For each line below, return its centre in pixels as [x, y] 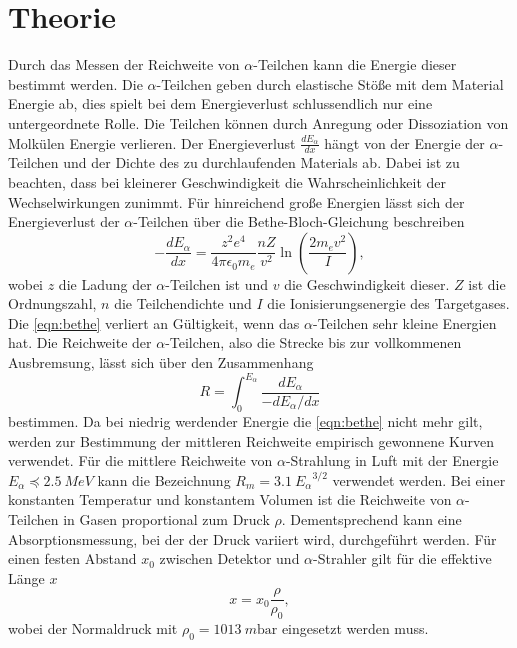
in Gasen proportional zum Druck [166, 518]
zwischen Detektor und [229, 558]
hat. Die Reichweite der [80, 342]
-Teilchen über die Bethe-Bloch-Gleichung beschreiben [299, 221]
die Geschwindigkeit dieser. [367, 283]
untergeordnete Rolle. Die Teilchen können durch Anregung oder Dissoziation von [258, 122]
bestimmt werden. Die [75, 83]
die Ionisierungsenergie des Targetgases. [388, 303]
